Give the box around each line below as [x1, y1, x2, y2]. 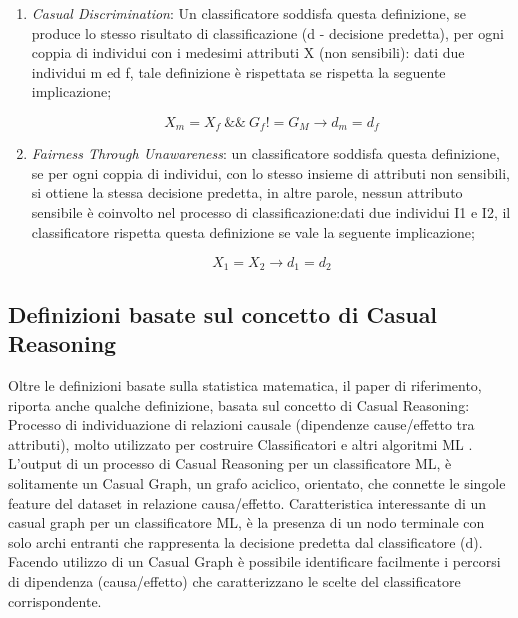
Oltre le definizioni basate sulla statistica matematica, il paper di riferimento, [8, 375, 482, 396]
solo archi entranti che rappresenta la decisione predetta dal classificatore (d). [8, 531, 483, 552]
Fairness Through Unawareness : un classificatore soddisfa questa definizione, [31, 143, 500, 164]
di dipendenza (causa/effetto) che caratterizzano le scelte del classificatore [8, 570, 461, 591]
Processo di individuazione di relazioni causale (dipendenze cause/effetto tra [8, 414, 475, 435]
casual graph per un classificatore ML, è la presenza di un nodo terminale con [8, 512, 485, 533]
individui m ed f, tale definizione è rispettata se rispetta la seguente [31, 61, 446, 82]
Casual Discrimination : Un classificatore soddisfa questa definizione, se [31, 3, 466, 23]
